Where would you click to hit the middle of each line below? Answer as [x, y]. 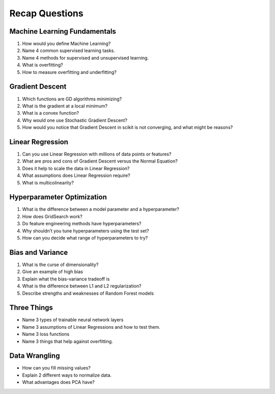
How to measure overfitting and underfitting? [69, 72]
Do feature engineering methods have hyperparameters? [82, 224]
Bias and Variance [39, 252]
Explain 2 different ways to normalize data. [67, 375]
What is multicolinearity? [48, 182]
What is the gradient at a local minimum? [65, 106]
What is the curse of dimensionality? [60, 265]
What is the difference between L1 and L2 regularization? [82, 286]
